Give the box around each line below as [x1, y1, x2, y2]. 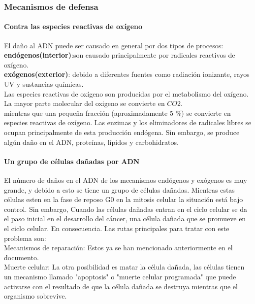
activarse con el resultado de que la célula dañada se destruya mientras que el [4, 281, 238, 291]
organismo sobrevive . [4, 291, 67, 301]
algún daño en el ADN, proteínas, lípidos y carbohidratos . [4, 136, 179, 147]
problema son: [4, 233, 46, 243]
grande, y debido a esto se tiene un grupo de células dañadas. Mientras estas [4, 184, 235, 195]
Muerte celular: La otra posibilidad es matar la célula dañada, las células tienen [4, 262, 245, 272]
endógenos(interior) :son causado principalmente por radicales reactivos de [4, 50, 235, 60]
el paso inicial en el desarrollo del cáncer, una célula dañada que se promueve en [4, 213, 246, 224]
